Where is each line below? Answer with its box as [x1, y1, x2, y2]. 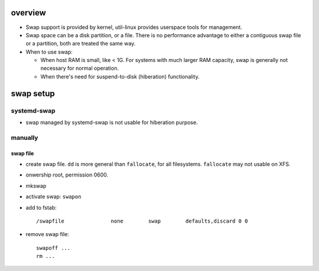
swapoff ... [36, 244, 71, 251]
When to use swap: [25, 48, 73, 55]
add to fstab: [25, 204, 57, 211]
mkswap [25, 182, 47, 189]
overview [11, 8, 47, 18]
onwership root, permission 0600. [25, 171, 109, 178]
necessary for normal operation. [40, 65, 119, 72]
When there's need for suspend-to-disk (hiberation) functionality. [40, 73, 200, 80]
